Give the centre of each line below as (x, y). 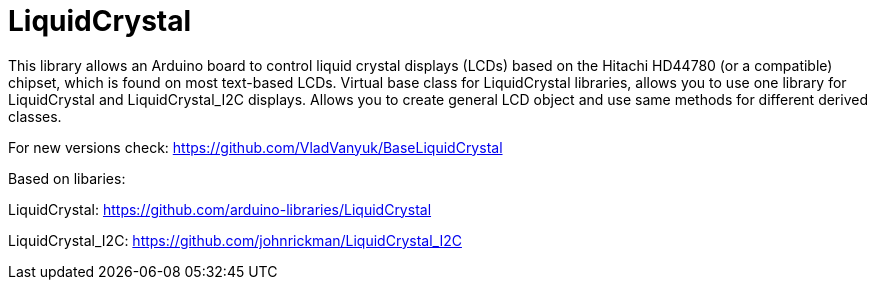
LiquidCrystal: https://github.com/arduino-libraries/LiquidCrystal (220, 209)
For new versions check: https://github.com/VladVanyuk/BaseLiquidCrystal (255, 147)
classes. (35, 116)
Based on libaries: (67, 178)
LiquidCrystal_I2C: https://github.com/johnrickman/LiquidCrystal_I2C (235, 240)
